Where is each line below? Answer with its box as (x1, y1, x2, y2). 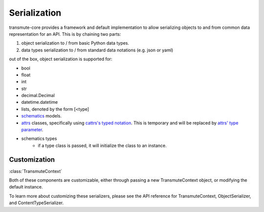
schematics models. (21, 113, 62, 119)
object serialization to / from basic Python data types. (21, 40, 130, 46)
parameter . (21, 127, 44, 133)
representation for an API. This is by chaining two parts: (9, 31, 121, 37)
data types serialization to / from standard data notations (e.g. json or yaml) (21, 47, 174, 53)
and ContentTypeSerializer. (9, 200, 64, 206)
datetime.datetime (21, 99, 58, 105)
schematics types (21, 136, 57, 141)
